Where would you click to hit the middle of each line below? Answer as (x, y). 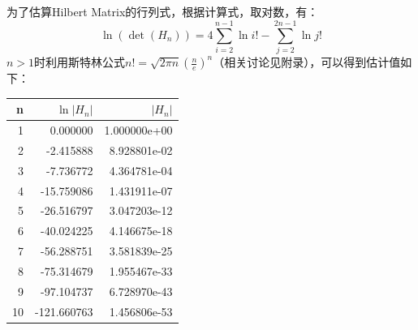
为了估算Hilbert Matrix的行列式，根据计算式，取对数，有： (163, 12)
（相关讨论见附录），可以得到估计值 (307, 62)
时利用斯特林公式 (80, 62)
